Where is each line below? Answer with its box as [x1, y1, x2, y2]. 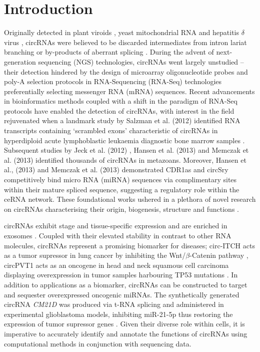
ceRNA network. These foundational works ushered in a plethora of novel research [4, 194, 256, 204]
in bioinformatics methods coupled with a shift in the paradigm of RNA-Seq [4, 96, 237, 106]
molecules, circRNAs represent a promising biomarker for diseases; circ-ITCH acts [4, 240, 255, 250]
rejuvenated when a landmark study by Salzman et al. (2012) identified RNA [4, 115, 240, 126]
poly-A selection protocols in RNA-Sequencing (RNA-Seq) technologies [4, 76, 222, 87]
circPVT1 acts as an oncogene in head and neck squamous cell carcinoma [4, 259, 229, 270]
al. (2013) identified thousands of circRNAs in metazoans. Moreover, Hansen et [4, 154, 246, 165]
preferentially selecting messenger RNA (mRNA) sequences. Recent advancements [4, 86, 255, 96]
